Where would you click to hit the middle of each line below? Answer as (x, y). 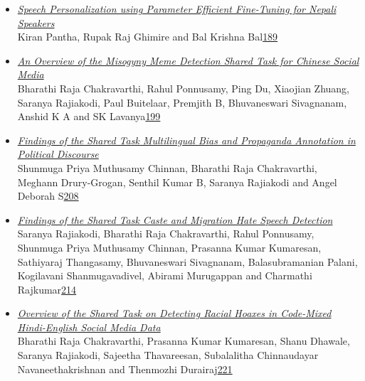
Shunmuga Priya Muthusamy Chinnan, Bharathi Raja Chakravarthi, (167, 167)
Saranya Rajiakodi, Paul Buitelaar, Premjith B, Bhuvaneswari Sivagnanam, (182, 102)
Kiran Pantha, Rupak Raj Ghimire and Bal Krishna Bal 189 (148, 37)
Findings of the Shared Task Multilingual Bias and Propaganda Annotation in (186, 140)
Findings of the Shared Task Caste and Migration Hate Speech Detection (175, 219)
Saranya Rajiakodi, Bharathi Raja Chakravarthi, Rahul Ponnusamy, (166, 234)
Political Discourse (58, 154)
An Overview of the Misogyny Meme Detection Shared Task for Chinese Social (188, 60)
